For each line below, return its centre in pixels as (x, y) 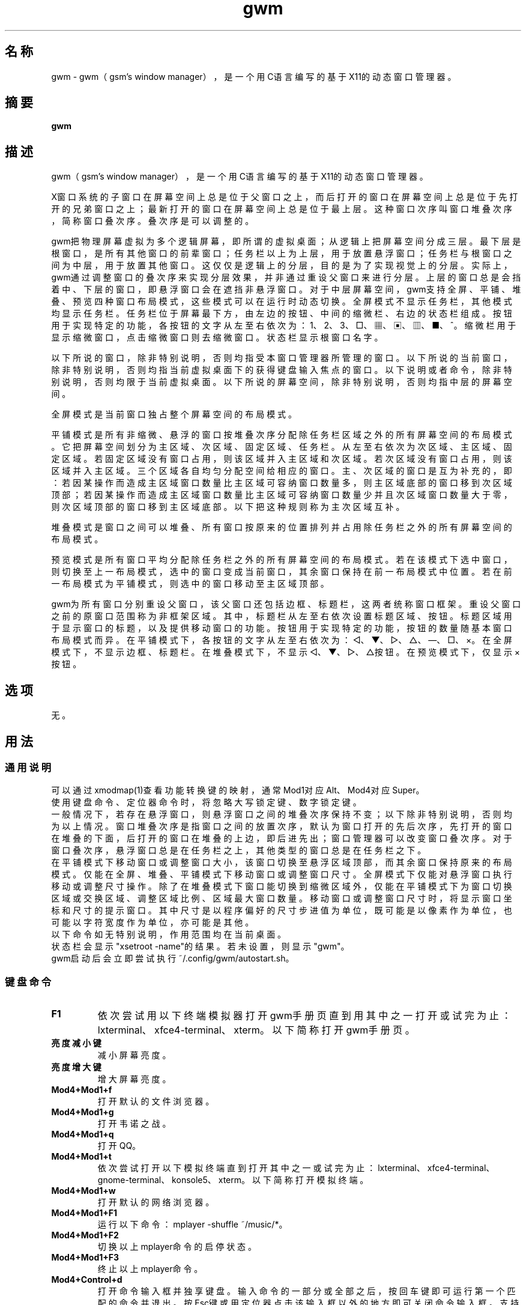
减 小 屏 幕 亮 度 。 (134, 1055)
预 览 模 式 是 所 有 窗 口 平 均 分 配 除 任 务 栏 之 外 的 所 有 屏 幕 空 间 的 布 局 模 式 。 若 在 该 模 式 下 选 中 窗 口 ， (282, 560)
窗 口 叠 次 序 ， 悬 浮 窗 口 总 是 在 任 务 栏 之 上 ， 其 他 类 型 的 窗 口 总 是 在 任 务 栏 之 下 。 (239, 850)
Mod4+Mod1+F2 (85, 1235)
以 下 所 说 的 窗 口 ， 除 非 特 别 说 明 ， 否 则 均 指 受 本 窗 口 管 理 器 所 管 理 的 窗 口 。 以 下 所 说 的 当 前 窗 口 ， (282, 358)
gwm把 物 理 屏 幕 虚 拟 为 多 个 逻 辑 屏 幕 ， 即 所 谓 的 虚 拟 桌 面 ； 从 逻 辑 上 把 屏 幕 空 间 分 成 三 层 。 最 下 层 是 (286, 241)
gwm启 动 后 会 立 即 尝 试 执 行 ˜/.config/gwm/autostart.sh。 (173, 958)
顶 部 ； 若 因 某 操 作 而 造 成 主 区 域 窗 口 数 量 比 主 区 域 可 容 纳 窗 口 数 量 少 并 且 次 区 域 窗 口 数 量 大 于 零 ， (282, 495)
